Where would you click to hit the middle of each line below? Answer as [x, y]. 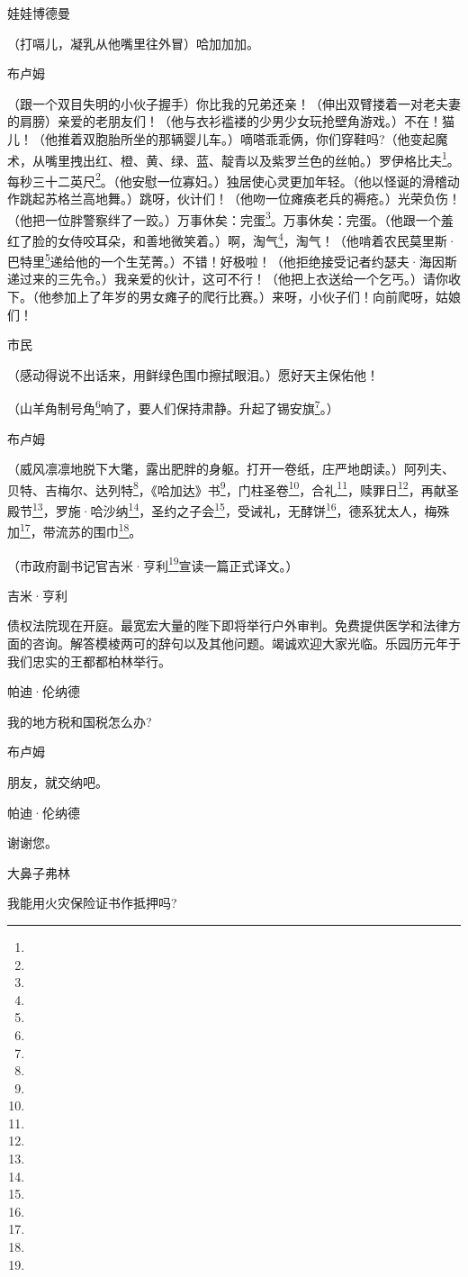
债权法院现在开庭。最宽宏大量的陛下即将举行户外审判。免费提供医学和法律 [228, 625]
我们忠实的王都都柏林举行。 [89, 661]
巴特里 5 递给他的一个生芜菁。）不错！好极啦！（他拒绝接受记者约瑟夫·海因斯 [232, 260]
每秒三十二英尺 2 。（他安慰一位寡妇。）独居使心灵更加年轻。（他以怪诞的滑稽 [227, 179]
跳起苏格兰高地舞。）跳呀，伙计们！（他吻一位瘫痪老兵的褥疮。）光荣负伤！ [240, 199]
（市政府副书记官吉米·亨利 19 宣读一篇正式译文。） [153, 564]
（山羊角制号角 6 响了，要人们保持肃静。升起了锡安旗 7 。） [173, 407]
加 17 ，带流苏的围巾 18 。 [75, 530]
